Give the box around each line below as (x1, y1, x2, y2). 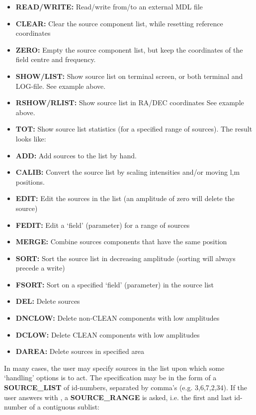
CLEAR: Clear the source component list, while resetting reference (15, 18, 223, 28)
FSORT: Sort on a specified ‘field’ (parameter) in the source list (15, 279, 214, 289)
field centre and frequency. (15, 54, 96, 65)
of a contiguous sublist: (29, 402, 100, 412)
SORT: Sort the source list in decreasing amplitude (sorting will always (15, 253, 236, 263)
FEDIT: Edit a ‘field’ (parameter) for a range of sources (15, 219, 190, 230)
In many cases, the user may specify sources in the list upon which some (4, 362, 225, 373)
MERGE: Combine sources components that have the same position (15, 236, 227, 247)
